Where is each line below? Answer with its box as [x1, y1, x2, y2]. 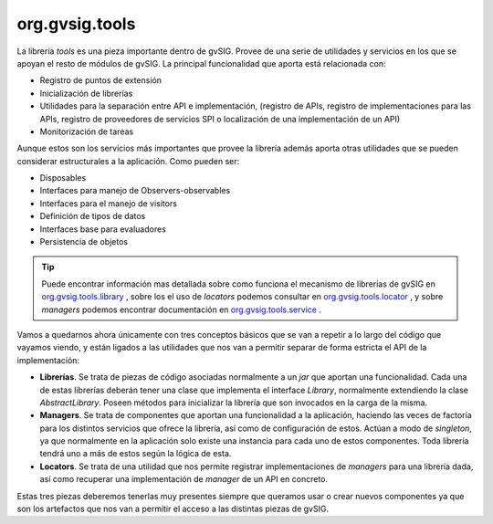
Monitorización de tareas [39, 126, 134, 137]
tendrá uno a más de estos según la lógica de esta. [39, 448, 232, 459]
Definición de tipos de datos [39, 211, 146, 222]
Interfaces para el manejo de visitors [39, 197, 178, 209]
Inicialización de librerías [39, 88, 133, 99]
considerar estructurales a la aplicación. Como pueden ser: [16, 155, 240, 166]
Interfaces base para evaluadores [39, 224, 166, 235]
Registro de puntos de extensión [39, 75, 163, 86]
